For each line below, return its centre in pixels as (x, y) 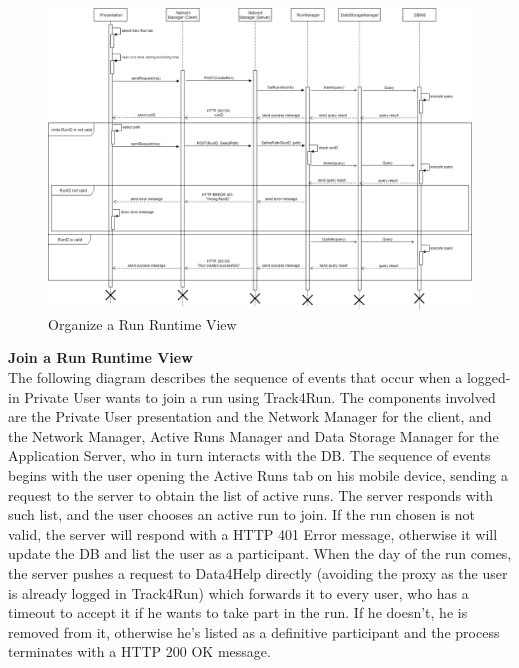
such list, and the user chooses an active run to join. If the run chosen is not (241, 514)
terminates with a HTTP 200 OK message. (139, 651)
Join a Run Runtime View (100, 357)
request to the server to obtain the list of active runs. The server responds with (250, 494)
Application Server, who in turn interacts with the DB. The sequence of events (249, 455)
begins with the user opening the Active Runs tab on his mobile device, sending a (258, 475)
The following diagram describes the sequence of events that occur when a (235, 377)
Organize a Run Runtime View (142, 323)
